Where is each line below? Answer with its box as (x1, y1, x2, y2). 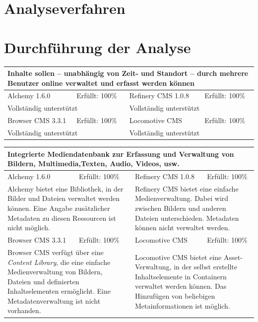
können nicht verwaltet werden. (134, 222, 230, 233)
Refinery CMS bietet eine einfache (134, 183, 239, 193)
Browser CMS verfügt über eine (7, 247, 104, 257)
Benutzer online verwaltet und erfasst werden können (7, 77, 194, 88)
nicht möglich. (7, 222, 50, 233)
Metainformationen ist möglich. (134, 300, 230, 311)
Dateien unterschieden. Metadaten (134, 212, 239, 223)
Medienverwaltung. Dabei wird (134, 193, 229, 203)
